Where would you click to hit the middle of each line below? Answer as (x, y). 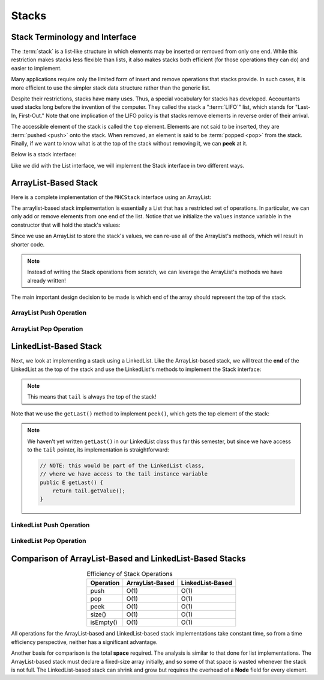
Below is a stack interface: (44, 155)
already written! (46, 280)
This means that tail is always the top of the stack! (92, 397)
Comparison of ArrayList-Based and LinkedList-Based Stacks (128, 559)
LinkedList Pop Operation (49, 541)
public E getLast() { (72, 482)
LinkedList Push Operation (50, 525)
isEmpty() (104, 622)
